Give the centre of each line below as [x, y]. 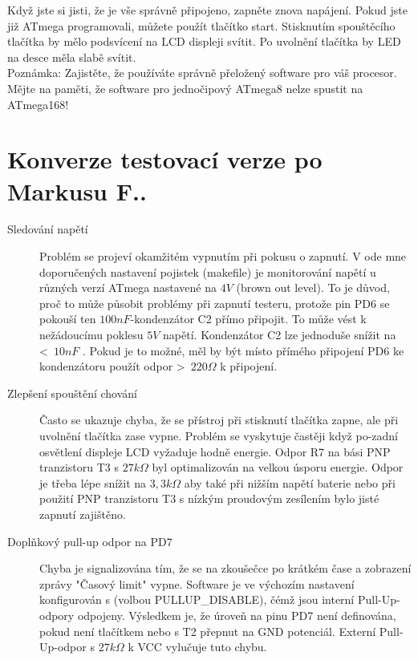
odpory [57, 615]
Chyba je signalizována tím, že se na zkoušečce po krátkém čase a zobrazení [225, 568]
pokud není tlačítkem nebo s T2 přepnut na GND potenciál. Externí [208, 631]
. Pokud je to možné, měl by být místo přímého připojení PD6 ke [243, 350]
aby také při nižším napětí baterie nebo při [290, 482]
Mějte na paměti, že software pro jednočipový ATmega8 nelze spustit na [185, 88]
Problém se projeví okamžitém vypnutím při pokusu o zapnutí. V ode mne [223, 256]
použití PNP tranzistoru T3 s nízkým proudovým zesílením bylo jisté [209, 498]
